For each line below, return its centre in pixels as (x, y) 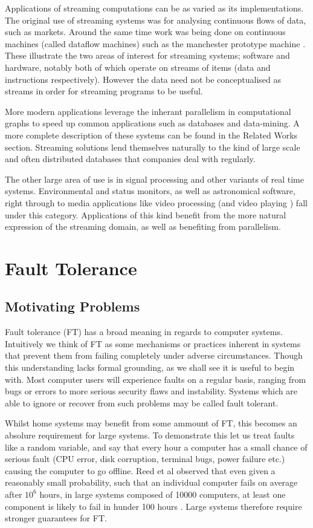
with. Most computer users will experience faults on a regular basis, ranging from (156, 379)
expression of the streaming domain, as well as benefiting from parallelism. (143, 227)
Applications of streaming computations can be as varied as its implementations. (154, 8)
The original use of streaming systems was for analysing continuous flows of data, (156, 20)
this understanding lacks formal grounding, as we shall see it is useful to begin (150, 367)
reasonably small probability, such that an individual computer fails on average (151, 482)
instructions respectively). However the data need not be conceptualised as (143, 79)
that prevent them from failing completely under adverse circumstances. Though (154, 355)
